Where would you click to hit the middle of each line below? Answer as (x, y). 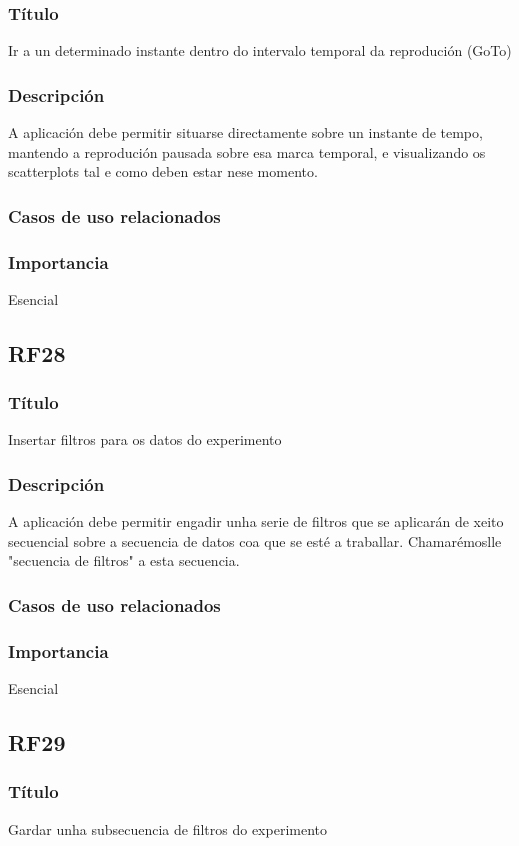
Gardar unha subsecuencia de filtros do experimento (168, 828)
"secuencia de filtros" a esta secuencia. (124, 560)
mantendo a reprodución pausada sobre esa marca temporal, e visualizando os (247, 151)
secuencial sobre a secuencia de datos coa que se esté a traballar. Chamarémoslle (255, 540)
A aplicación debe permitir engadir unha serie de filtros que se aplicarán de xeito (256, 521)
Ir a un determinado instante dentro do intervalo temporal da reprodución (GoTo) (260, 50)
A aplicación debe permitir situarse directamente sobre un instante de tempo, (245, 132)
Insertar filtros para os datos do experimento (145, 439)
